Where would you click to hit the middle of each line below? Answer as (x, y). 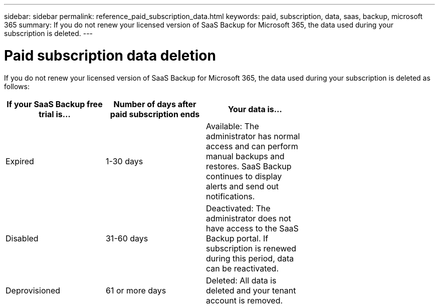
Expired (20, 161)
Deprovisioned (33, 290)
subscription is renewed (251, 248)
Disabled (22, 238)
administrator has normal (253, 136)
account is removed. (244, 300)
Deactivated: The (238, 208)
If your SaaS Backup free (55, 104)
